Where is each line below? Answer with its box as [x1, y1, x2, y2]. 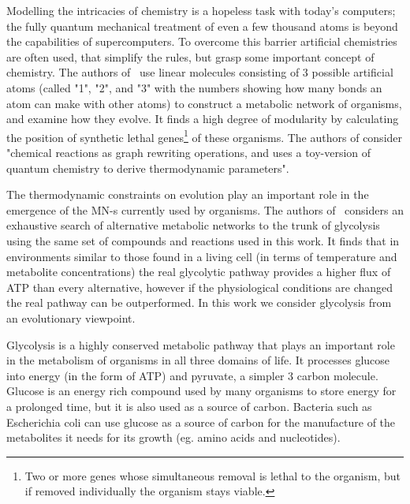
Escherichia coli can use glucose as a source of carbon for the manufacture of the [6, 413, 396, 430]
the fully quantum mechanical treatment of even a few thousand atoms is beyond [6, 17, 398, 34]
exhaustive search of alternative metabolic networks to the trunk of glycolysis [6, 217, 380, 233]
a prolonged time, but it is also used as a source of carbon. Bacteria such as [6, 398, 372, 414]
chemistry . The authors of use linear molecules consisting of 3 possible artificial [6, 64, 393, 80]
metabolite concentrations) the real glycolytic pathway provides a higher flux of [6, 263, 391, 280]
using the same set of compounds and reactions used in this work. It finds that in [6, 232, 400, 248]
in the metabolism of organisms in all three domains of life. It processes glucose [6, 352, 390, 368]
